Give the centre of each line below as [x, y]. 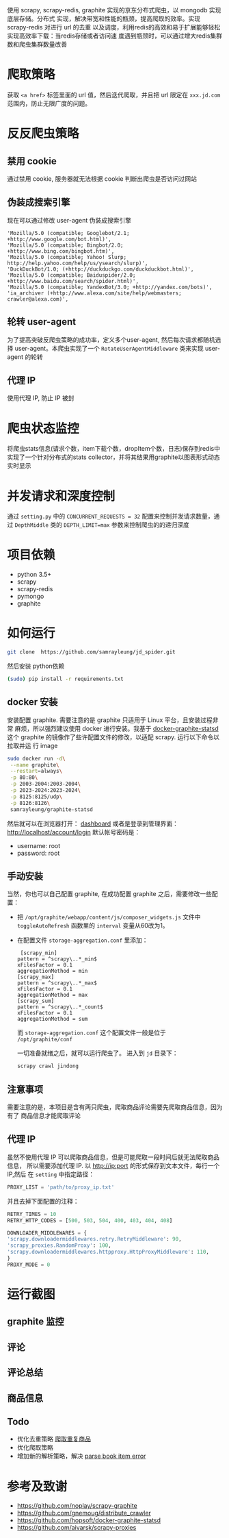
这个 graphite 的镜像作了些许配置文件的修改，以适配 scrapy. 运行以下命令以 [113, 737]
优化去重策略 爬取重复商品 [54, 1439]
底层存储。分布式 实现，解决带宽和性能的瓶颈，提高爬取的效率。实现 [104, 18]
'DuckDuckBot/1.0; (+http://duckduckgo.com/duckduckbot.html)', [100, 269]
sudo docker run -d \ [37, 758]
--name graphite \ [35, 765]
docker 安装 [32, 702]
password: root [38, 853]
